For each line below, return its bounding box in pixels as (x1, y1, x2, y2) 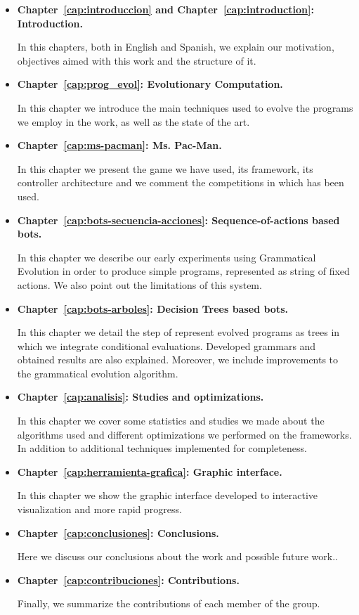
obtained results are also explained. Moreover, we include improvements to (17, 352, 339, 367)
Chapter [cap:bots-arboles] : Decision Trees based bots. (17, 301, 289, 316)
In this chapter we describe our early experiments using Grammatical (17, 250, 316, 264)
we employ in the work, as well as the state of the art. (17, 114, 250, 129)
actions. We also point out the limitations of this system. (17, 277, 262, 292)
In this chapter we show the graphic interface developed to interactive (17, 488, 318, 503)
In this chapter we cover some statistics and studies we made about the (17, 413, 325, 428)
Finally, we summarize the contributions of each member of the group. (17, 596, 320, 611)
